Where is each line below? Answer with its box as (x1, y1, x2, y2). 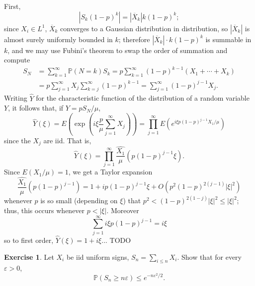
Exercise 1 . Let (4, 251, 54, 262)
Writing (4, 93, 27, 103)
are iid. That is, (43, 135, 91, 145)
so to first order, (4, 234, 54, 245)
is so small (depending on (40, 195, 118, 206)
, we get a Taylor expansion (68, 167, 153, 177)
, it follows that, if (8, 103, 64, 113)
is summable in (205, 34, 252, 44)
